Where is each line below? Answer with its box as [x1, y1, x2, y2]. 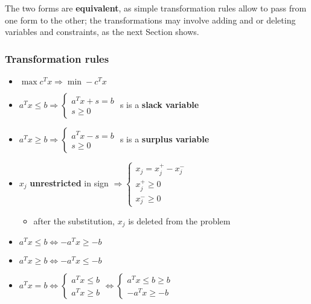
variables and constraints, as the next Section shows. [5, 25, 199, 38]
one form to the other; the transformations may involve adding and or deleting [5, 13, 296, 26]
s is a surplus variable [120, 133, 210, 145]
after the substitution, [33, 214, 115, 227]
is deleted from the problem [128, 214, 231, 227]
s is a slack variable [120, 98, 199, 110]
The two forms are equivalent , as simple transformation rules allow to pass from [5, 2, 307, 14]
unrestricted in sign [30, 176, 109, 189]
